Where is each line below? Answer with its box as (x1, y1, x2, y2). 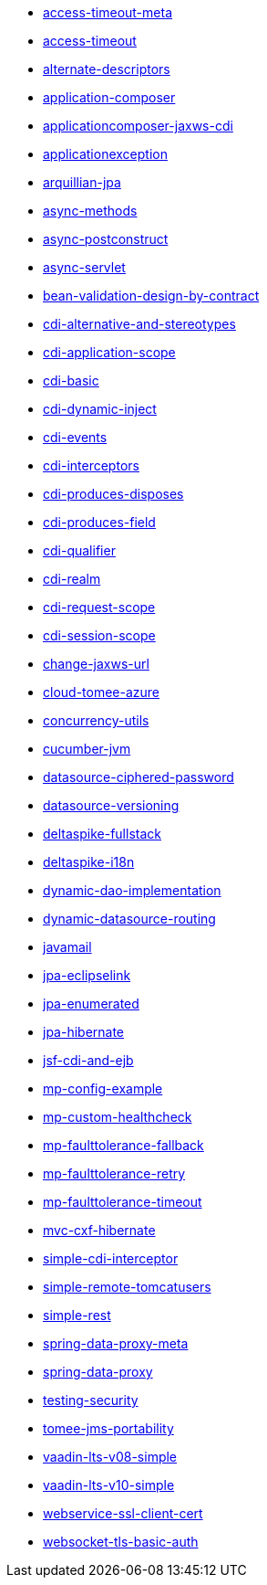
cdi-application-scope (43, 344, 176, 360)
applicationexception (43, 146, 168, 162)
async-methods (43, 203, 138, 218)
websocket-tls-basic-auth (43, 1534, 199, 1549)
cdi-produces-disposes (43, 486, 184, 502)
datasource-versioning (43, 798, 180, 813)
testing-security (43, 1392, 139, 1408)
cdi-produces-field (43, 514, 156, 530)
